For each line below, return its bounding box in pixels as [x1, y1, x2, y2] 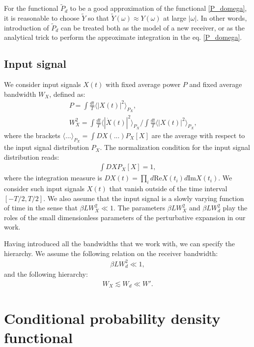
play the [223, 202, 248, 213]
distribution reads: [4, 151, 59, 162]
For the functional [4, 3, 58, 13]
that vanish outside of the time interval [109, 183, 227, 194]
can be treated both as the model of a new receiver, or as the [60, 22, 245, 32]
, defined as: [49, 88, 85, 99]
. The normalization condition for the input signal [100, 142, 250, 152]
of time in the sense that [4, 202, 78, 213]
